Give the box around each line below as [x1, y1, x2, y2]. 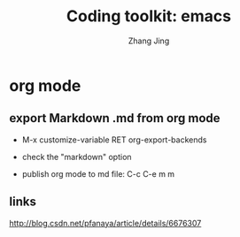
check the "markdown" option [21, 151, 132, 162]
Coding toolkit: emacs [66, 6, 232, 27]
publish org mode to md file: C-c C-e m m [21, 168, 175, 179]
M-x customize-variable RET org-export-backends [21, 134, 207, 145]
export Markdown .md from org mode [9, 111, 221, 126]
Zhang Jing [128, 35, 170, 46]
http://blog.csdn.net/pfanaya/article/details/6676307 [9, 218, 202, 228]
